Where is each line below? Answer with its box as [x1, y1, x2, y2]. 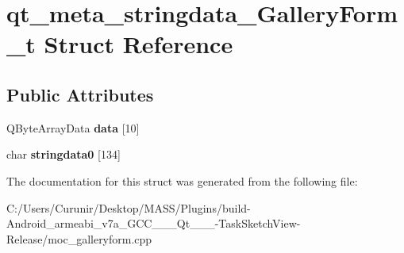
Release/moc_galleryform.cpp [6, 230, 152, 247]
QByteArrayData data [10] [6, 119, 140, 136]
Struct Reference [44, 28, 233, 60]
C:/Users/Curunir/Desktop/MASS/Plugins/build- [6, 199, 251, 216]
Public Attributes [6, 82, 154, 106]
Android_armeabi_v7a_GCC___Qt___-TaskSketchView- [6, 215, 301, 232]
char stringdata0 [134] [6, 146, 121, 163]
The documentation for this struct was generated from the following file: [6, 172, 358, 189]
